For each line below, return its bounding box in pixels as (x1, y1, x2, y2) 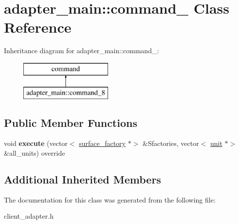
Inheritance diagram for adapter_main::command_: (4, 45, 159, 56)
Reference (4, 17, 72, 37)
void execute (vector (4, 138, 68, 148)
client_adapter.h (4, 211, 54, 221)
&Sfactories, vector (142, 138, 199, 148)
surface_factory (79, 138, 126, 148)
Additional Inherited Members (4, 171, 161, 186)
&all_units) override (4, 147, 65, 158)
